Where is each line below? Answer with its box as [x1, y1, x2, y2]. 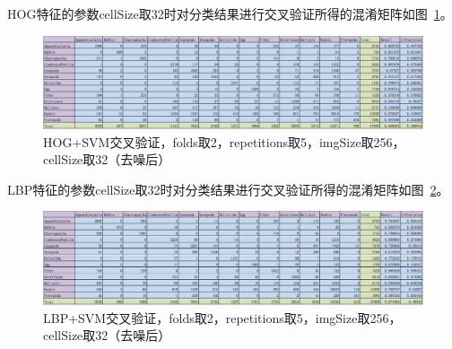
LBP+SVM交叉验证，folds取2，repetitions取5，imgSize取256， [43, 308, 402, 327]
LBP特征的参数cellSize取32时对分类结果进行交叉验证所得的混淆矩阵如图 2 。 [7, 179, 449, 198]
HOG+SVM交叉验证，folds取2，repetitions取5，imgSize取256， [43, 132, 405, 151]
